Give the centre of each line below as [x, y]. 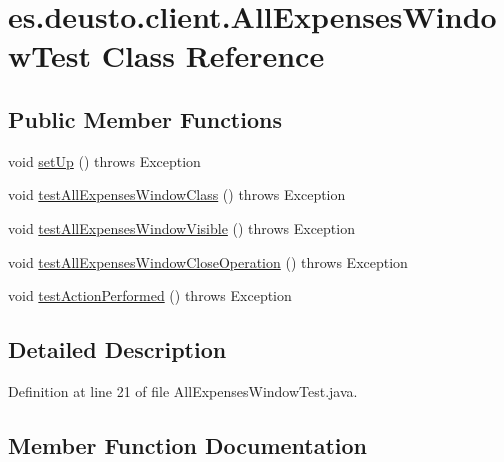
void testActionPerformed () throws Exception [150, 295]
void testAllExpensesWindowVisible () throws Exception [181, 227]
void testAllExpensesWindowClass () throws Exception [177, 194]
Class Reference [213, 55]
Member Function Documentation [188, 444]
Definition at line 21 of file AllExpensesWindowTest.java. [183, 390]
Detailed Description [117, 349]
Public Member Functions [145, 118]
